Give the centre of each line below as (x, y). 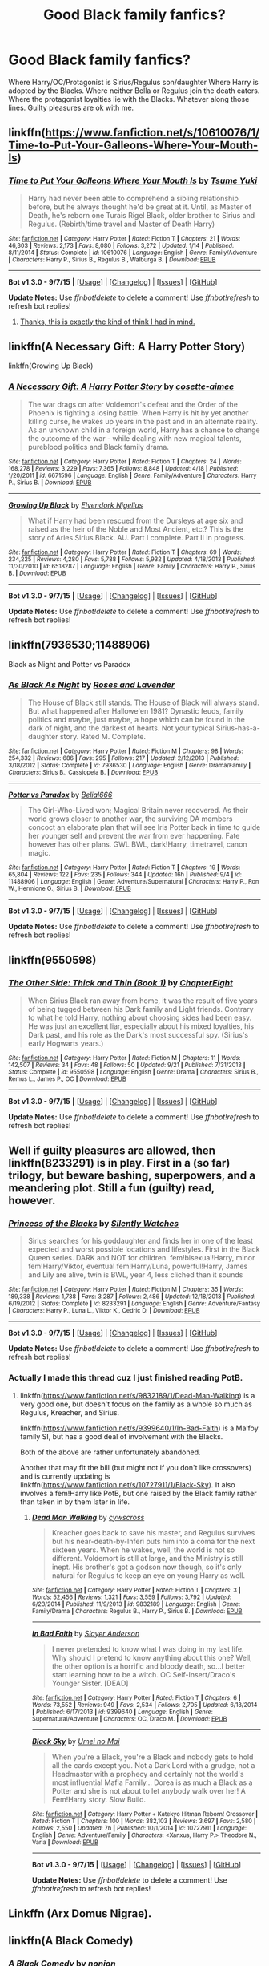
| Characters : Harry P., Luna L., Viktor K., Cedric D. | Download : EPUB (104, 1311)
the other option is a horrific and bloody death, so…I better (149, 1666)
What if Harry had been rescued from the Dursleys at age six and (135, 520)
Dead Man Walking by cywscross (88, 1517)
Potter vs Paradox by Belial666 (60, 795)
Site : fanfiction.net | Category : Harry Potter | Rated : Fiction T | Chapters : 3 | (137, 1590)
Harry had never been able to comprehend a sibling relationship (133, 198)
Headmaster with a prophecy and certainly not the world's (148, 1774)
